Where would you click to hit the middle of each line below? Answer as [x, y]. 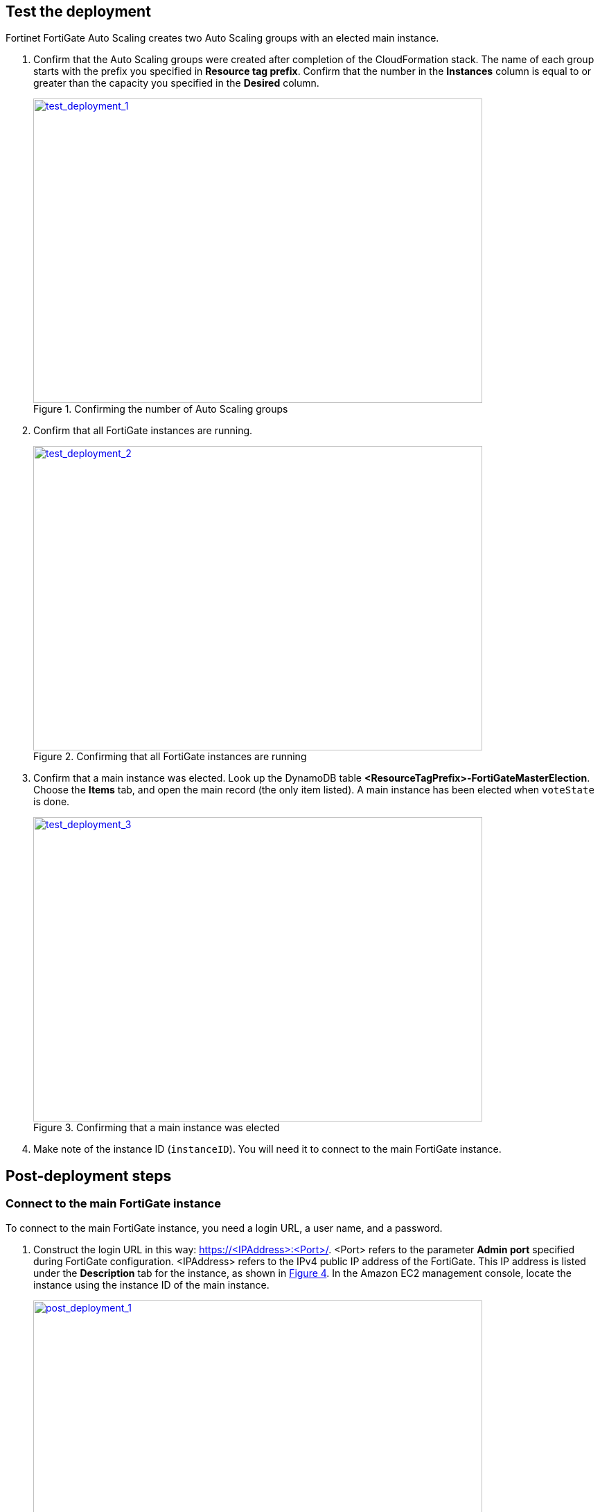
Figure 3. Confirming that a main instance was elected [157, 1128]
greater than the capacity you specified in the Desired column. [176, 83]
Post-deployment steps [89, 1176]
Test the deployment [78, 11]
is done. [52, 802]
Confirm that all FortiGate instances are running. [143, 431]
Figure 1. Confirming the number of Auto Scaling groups [161, 409]
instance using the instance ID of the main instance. [151, 1285]
